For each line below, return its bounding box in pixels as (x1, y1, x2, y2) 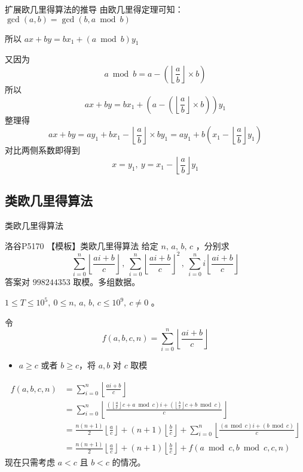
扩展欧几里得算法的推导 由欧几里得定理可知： (5, 3, 183, 15)
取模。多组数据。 (73, 276, 140, 288)
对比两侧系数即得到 (5, 144, 80, 156)
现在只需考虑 (5, 456, 55, 468)
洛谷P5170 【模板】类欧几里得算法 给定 (5, 239, 158, 252)
